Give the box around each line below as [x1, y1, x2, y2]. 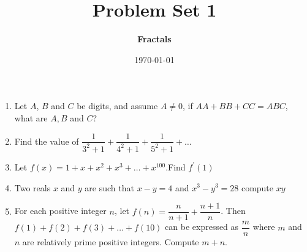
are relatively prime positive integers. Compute [22, 235, 199, 248]
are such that [85, 181, 134, 194]
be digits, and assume [77, 99, 158, 112]
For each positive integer [14, 204, 107, 217]
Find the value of [14, 134, 79, 147]
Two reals [14, 181, 51, 194]
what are [14, 111, 48, 124]
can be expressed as [165, 220, 239, 233]
